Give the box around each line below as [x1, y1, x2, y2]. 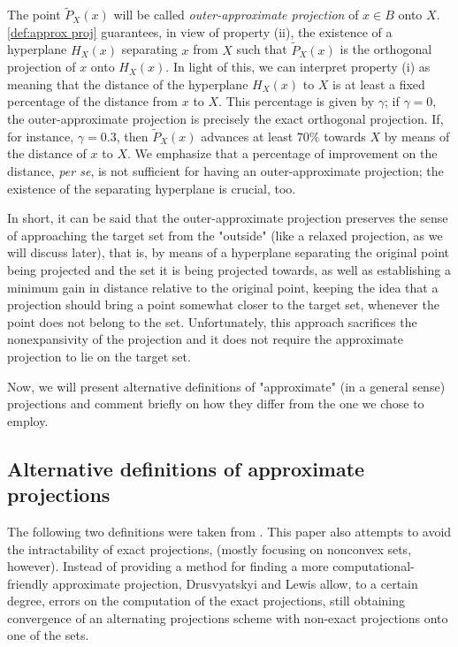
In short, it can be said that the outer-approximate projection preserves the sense [7, 209, 448, 227]
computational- [332, 557, 415, 575]
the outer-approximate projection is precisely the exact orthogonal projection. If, [7, 110, 444, 127]
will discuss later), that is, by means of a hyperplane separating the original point [7, 243, 449, 262]
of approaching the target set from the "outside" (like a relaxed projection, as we [7, 225, 443, 244]
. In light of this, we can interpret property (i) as [165, 57, 431, 76]
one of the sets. [7, 626, 89, 644]
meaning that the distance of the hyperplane [7, 74, 248, 93]
